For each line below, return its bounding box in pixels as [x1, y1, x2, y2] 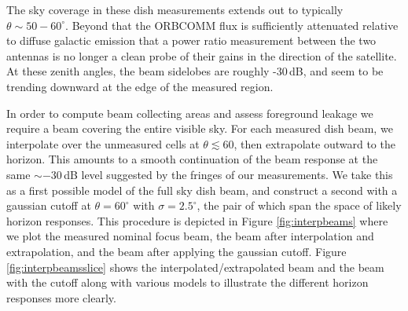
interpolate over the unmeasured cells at [6, 135, 200, 152]
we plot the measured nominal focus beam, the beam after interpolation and [6, 228, 374, 244]
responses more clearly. [6, 289, 116, 306]
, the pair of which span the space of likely [197, 197, 402, 214]
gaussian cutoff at [6, 197, 91, 214]
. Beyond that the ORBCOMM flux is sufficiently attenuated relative [65, 16, 399, 33]
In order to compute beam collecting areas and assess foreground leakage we [6, 104, 373, 121]
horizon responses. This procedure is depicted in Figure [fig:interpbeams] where [6, 212, 388, 229]
